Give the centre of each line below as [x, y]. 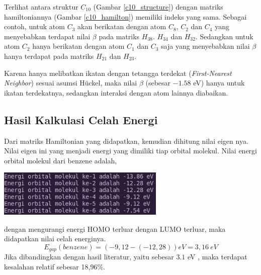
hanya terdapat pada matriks [49, 56]
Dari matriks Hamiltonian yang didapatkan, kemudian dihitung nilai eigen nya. [126, 141]
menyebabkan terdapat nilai [47, 36]
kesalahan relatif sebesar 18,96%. [55, 266]
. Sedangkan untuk [224, 36]
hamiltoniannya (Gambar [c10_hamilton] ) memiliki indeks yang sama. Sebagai [125, 16]
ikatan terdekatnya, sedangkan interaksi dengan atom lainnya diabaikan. [116, 92]
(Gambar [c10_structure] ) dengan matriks [158, 7]
